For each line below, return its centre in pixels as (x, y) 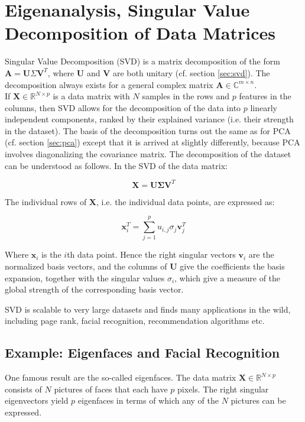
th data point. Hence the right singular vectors (151, 254)
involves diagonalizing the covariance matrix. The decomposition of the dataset (148, 154)
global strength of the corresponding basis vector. (94, 289)
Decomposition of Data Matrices (140, 33)
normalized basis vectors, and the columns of (86, 266)
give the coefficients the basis (232, 266)
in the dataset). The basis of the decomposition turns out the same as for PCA (148, 130)
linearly (264, 107)
